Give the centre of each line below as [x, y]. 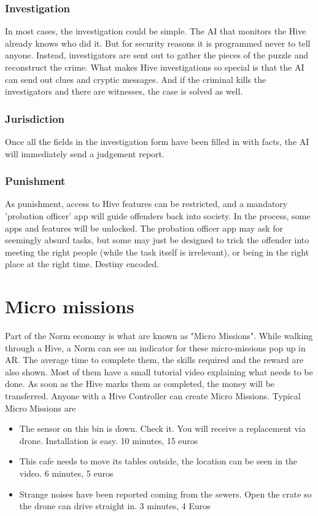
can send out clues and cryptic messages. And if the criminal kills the [136, 79]
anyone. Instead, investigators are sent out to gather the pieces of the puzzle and [157, 55]
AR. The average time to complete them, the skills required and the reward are [154, 360]
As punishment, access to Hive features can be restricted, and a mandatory [146, 204]
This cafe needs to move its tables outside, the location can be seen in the [158, 461]
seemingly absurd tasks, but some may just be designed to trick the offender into [157, 240]
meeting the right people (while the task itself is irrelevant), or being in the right [157, 252]
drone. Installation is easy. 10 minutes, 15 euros [109, 440]
